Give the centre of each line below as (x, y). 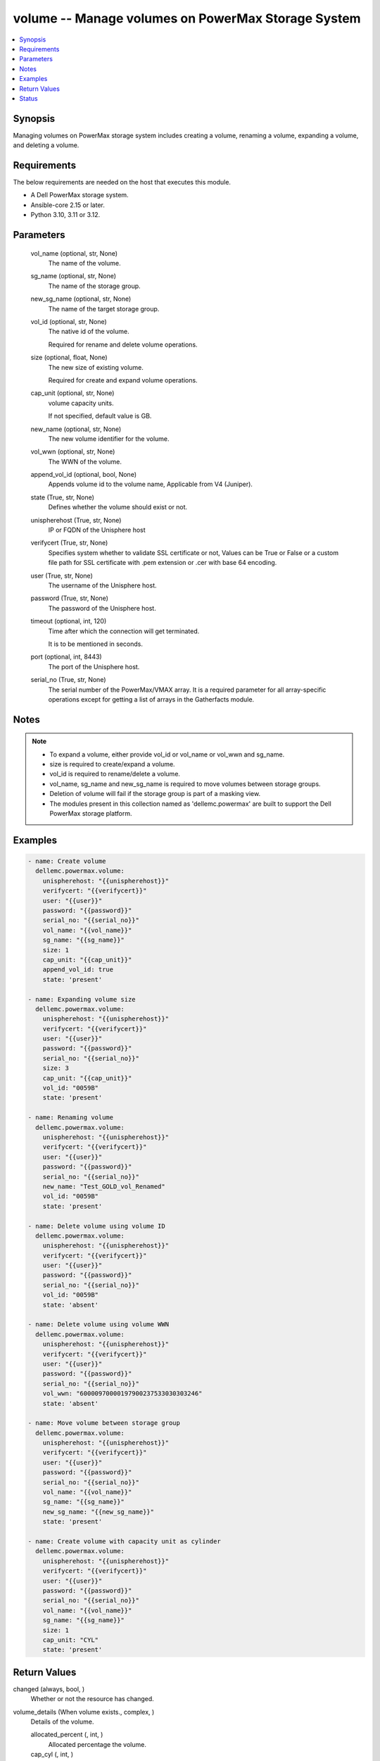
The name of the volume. (84, 263)
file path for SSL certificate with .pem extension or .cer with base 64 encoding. (163, 563)
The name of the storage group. (94, 286)
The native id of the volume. (89, 332)
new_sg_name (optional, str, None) (81, 299)
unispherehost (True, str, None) (76, 520)
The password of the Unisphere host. (102, 608)
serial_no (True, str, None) (68, 680)
